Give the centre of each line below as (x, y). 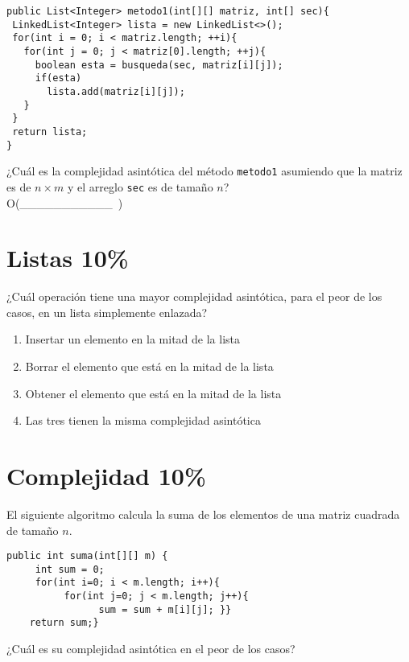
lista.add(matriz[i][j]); (116, 91)
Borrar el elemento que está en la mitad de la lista (149, 366)
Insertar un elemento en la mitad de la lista (133, 339)
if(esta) (58, 78)
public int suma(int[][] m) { (87, 556)
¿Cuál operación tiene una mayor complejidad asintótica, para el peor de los (194, 296)
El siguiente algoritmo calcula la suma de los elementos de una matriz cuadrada (203, 514)
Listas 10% (68, 258)
